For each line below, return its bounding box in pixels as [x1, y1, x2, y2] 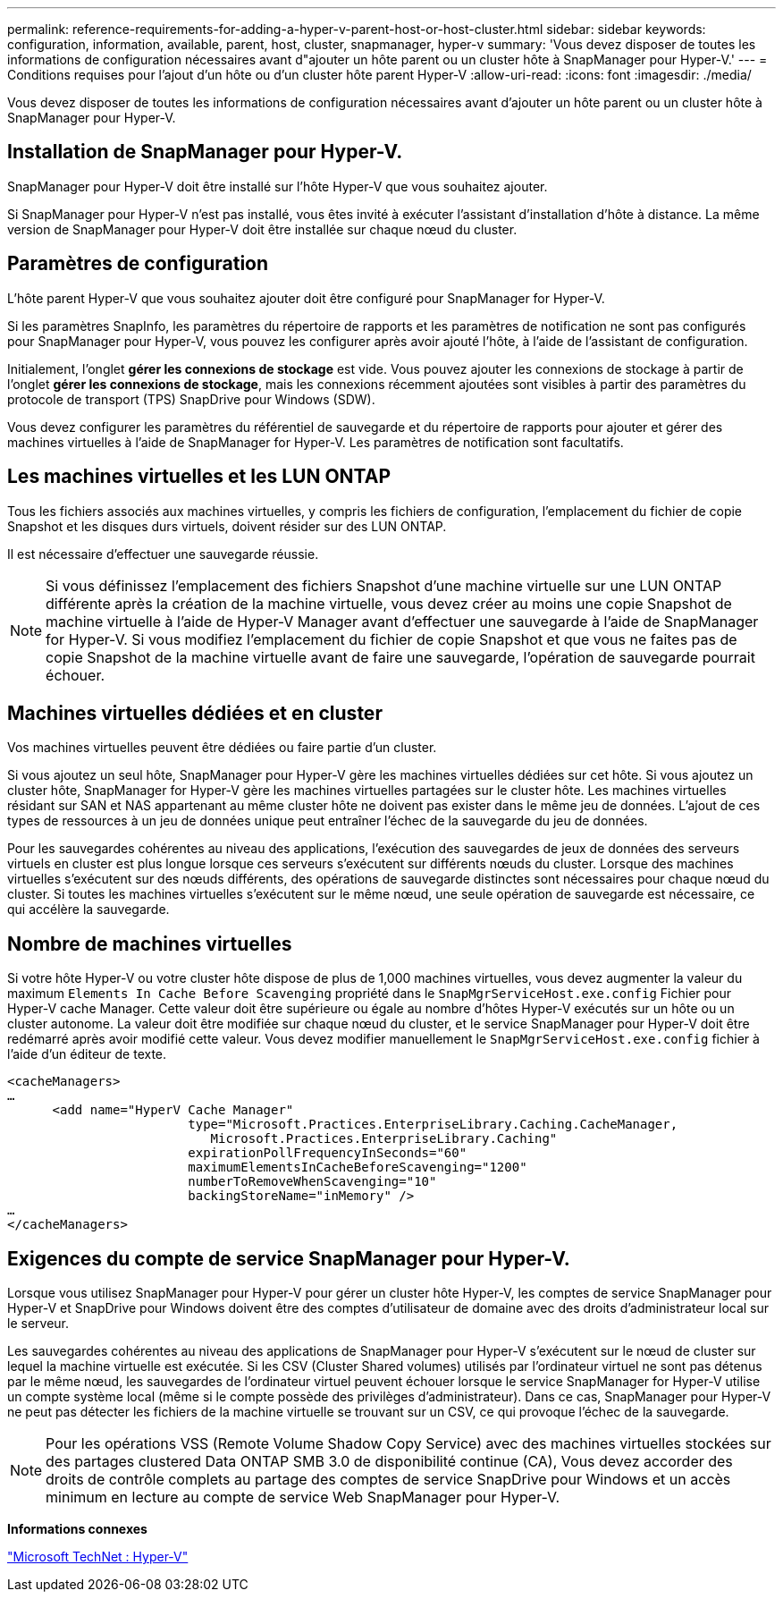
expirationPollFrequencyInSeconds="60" [188, 1146, 467, 1161]
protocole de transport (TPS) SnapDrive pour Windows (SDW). [7, 391, 375, 407]
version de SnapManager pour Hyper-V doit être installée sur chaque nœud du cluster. [7, 221, 518, 237]
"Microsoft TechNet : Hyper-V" [7, 1549, 189, 1565]
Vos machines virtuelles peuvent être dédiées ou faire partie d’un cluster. [7, 740, 437, 756]
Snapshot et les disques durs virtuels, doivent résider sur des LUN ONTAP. [7, 518, 447, 534]
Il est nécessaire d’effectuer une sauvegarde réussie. [7, 546, 319, 562]
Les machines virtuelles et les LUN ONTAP [7, 465, 391, 488]
